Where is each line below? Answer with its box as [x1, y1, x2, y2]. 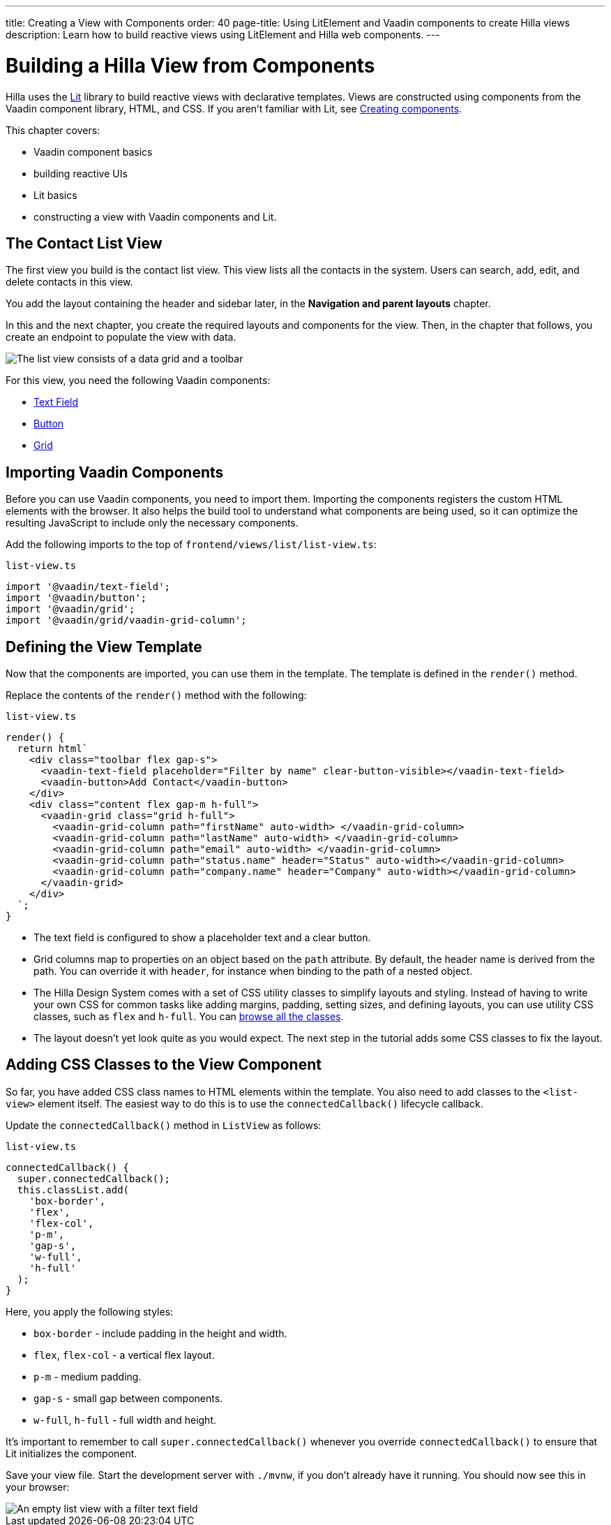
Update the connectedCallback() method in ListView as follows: [6, 1119, 322, 1131]
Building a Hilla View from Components [6, 53, 375, 78]
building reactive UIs [33, 167, 128, 179]
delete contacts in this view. [6, 276, 133, 288]
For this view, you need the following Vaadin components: [6, 374, 271, 387]
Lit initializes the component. [6, 1447, 137, 1459]
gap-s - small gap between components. [33, 1392, 223, 1404]
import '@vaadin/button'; [6, 592, 147, 604]
